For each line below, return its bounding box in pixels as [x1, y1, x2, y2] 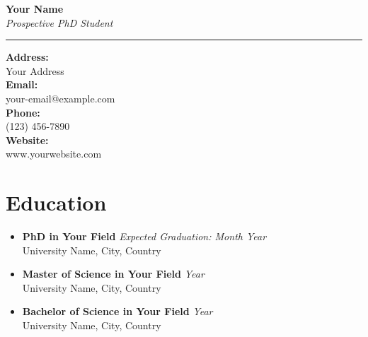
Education [6, 188, 107, 217]
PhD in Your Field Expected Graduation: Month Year [22, 229, 267, 244]
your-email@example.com [6, 90, 115, 105]
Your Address [6, 63, 64, 78]
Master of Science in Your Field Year [22, 266, 205, 281]
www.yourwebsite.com [6, 146, 102, 161]
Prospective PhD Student [6, 15, 113, 30]
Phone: [6, 105, 40, 119]
